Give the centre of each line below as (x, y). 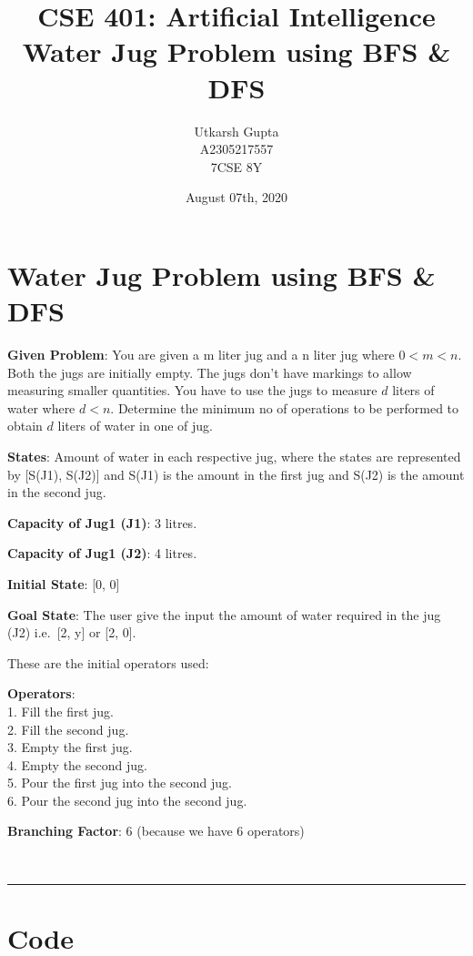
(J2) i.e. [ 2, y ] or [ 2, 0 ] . (72, 632)
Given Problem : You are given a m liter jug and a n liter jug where (201, 354)
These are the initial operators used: (108, 662)
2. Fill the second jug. (68, 729)
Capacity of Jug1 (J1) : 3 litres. (102, 522)
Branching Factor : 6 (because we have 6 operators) (156, 831)
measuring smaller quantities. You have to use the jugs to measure (192, 390)
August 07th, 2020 (236, 197)
